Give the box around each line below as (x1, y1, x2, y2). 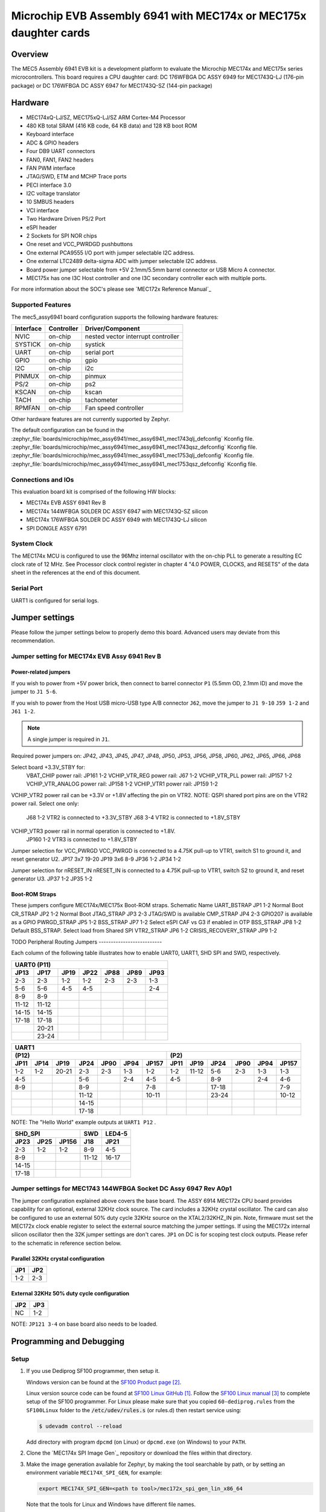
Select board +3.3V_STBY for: (11, 763, 86, 771)
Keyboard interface (26, 131, 74, 138)
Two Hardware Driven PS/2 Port (26, 215, 106, 223)
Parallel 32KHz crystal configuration (11, 1255, 105, 1262)
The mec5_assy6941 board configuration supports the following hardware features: (11, 313, 219, 321)
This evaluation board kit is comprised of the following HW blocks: (11, 487, 176, 495)
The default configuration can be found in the (11, 426, 124, 434)
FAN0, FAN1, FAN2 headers (26, 156, 94, 163)
